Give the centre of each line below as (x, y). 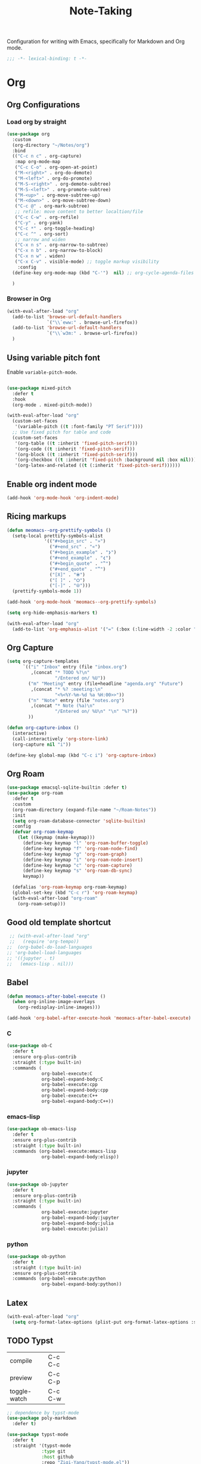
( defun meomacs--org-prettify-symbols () (59, 530)
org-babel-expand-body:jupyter (80, 1218)
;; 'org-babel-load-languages (44, 953)
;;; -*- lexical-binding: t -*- (47, 59)
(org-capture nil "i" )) (41, 745)
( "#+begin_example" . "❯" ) (83, 553)
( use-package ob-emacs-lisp (42, 1129)
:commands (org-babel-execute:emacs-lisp (64, 1151)
